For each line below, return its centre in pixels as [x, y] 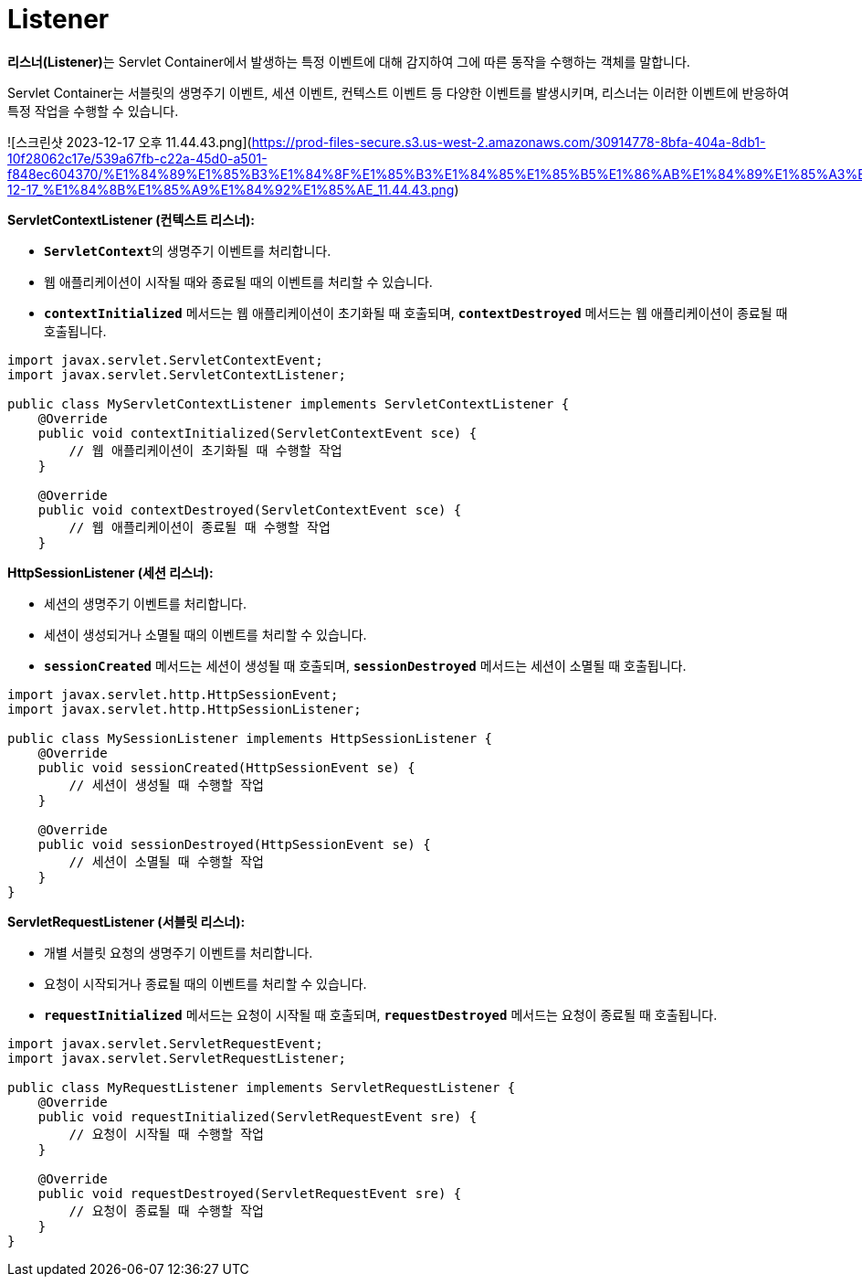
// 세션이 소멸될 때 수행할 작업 [166, 861]
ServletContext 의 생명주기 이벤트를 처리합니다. [188, 250]
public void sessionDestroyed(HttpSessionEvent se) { [234, 844]
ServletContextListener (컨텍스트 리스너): [131, 219]
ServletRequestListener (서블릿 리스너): [126, 921]
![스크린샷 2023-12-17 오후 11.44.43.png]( [130, 142]
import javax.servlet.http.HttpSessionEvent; [173, 694]
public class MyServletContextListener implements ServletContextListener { [289, 403]
